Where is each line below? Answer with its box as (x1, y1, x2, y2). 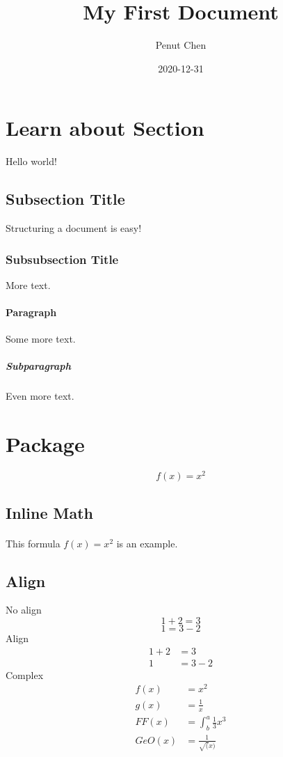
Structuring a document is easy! (6, 221, 142, 235)
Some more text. (6, 331, 76, 346)
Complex (6, 667, 44, 682)
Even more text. (6, 389, 74, 403)
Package (6, 430, 85, 458)
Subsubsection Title (6, 250, 119, 267)
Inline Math (6, 501, 93, 523)
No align (6, 602, 42, 617)
